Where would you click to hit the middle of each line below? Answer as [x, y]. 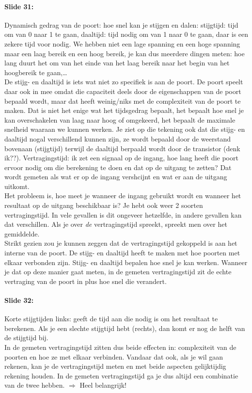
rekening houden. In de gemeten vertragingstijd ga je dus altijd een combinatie [121, 375]
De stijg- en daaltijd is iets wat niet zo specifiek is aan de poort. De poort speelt [124, 82]
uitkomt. [17, 186]
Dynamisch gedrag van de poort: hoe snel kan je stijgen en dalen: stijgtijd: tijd [121, 24]
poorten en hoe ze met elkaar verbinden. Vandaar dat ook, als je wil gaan [114, 356]
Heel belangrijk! [103, 385]
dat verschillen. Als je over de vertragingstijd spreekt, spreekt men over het [116, 224]
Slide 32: [19, 300]
